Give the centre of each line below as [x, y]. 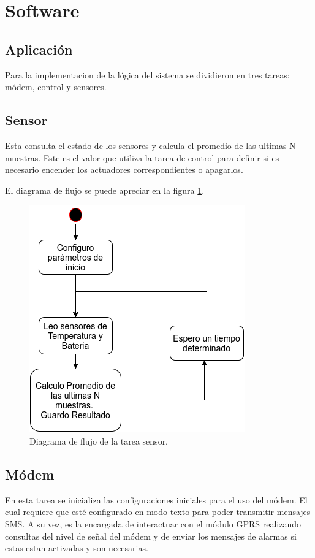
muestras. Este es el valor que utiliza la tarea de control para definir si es [142, 157]
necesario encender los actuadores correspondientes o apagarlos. [124, 170]
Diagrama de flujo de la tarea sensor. [99, 441]
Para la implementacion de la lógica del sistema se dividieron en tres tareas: [147, 75]
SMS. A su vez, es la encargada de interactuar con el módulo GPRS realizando [153, 523]
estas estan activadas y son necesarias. [77, 548]
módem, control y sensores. [56, 87]
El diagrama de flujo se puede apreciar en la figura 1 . [105, 190]
